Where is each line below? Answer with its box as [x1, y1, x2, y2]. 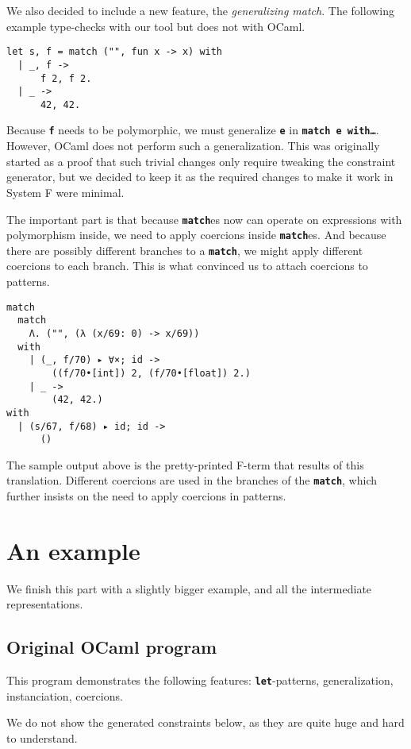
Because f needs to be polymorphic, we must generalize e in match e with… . [6, 122, 379, 138]
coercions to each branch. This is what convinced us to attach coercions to [6, 257, 368, 274]
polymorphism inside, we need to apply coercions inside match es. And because [6, 226, 386, 243]
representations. [6, 596, 83, 612]
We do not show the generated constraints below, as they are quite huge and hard [6, 714, 405, 731]
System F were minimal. [6, 183, 125, 200]
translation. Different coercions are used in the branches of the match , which [6, 472, 377, 488]
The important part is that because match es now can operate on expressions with [6, 210, 402, 227]
